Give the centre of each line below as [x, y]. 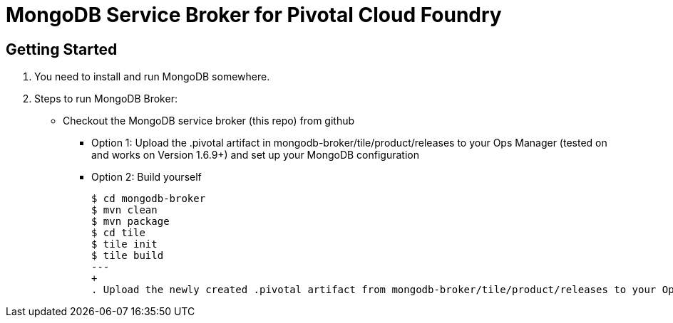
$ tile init [124, 244]
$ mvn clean [124, 210]
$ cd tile [118, 233]
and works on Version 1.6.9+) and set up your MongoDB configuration [255, 155]
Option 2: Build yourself [147, 177]
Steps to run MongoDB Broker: [106, 99]
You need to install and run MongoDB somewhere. [152, 77]
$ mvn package [130, 222]
